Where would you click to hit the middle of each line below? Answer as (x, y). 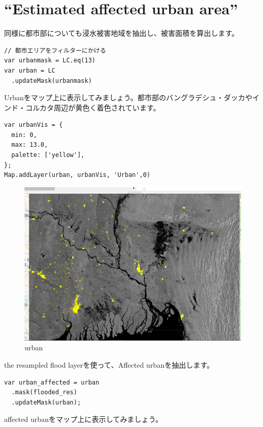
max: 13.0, (30, 145)
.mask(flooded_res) (44, 392)
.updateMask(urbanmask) (52, 81)
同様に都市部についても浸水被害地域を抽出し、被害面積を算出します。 (122, 33)
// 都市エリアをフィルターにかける (55, 50)
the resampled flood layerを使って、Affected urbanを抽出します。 (109, 364)
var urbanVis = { (33, 125)
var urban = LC (30, 70)
